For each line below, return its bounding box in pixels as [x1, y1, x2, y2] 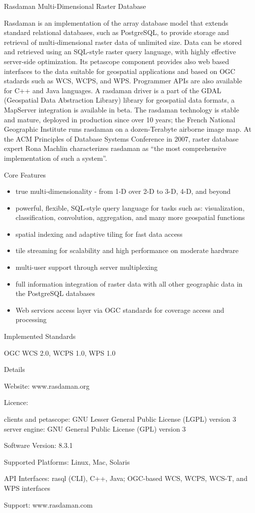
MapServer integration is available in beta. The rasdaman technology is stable [4, 104, 239, 114]
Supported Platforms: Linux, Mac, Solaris [4, 456, 130, 467]
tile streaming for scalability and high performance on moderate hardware [15, 245, 239, 256]
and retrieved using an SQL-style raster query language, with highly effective [4, 46, 236, 57]
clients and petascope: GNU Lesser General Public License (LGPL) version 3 [4, 414, 236, 424]
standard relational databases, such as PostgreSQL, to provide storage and [4, 27, 229, 37]
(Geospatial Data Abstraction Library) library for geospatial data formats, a [4, 95, 235, 105]
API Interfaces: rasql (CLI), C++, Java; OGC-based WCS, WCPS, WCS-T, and [4, 473, 248, 483]
